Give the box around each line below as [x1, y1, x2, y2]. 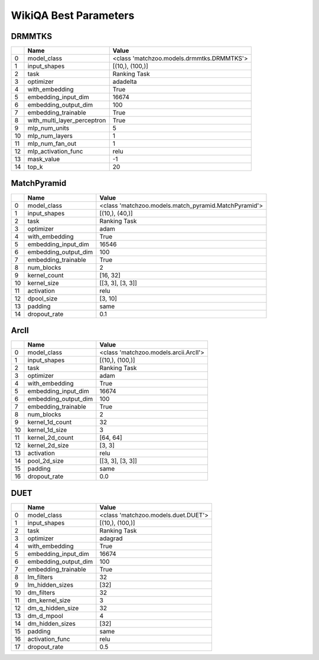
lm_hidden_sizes [27, 580, 74, 589]
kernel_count [27, 271, 64, 279]
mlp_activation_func [27, 148, 83, 156]
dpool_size [27, 294, 58, 302]
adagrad [99, 534, 123, 543]
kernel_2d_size [27, 442, 69, 450]
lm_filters [27, 573, 53, 581]
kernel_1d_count [27, 418, 72, 426]
